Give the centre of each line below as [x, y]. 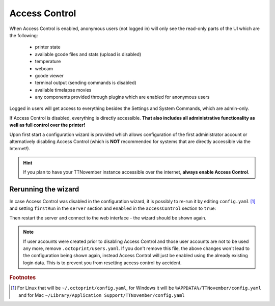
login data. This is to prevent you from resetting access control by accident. [102, 263]
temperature [48, 62]
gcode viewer [49, 75]
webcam [44, 68]
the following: [24, 35]
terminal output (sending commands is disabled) [86, 83]
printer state [48, 47]
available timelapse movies [63, 90]
